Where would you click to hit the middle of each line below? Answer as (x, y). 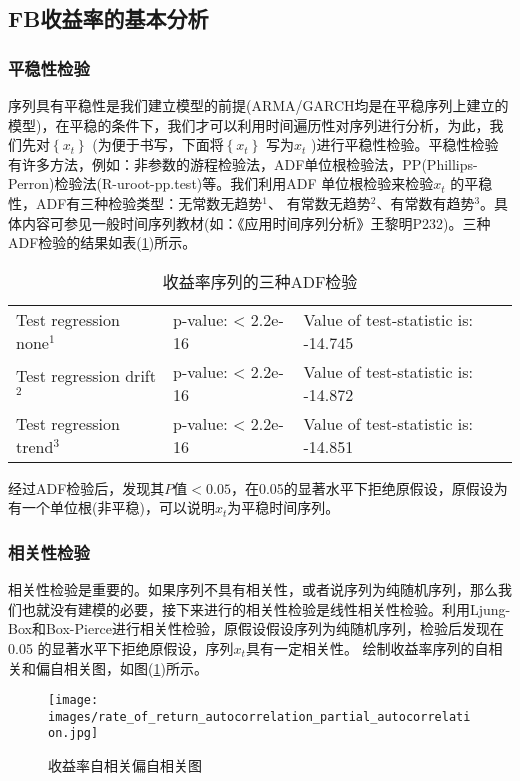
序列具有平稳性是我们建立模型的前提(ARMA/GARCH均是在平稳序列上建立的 (258, 105)
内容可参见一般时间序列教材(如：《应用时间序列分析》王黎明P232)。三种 (256, 222)
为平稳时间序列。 (283, 507)
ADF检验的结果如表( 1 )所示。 (102, 242)
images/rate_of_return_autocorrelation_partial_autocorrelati (259, 716)
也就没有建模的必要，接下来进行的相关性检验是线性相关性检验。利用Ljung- (266, 608)
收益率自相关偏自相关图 (125, 765)
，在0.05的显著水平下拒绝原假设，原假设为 (369, 487)
